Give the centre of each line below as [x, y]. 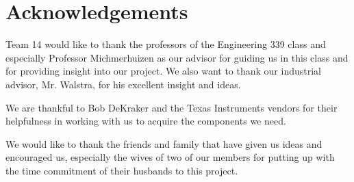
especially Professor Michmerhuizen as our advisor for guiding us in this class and [177, 57]
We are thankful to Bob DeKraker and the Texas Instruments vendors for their [172, 107]
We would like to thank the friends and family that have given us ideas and [164, 143]
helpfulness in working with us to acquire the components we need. [146, 121]
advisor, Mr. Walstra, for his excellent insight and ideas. [123, 84]
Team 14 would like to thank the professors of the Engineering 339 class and [166, 44]
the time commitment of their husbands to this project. [122, 170]
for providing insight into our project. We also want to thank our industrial [163, 71]
